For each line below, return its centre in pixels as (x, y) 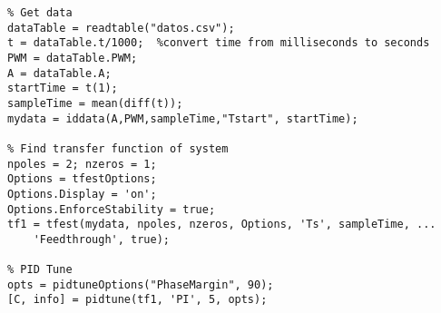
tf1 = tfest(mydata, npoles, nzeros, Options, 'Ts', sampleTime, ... (222, 225)
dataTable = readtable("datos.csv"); (121, 28)
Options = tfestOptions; (82, 179)
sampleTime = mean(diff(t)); (95, 103)
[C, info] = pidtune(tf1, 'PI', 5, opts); (137, 300)
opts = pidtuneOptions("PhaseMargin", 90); (141, 284)
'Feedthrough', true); (101, 239)
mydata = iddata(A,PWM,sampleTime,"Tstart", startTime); (183, 118)
